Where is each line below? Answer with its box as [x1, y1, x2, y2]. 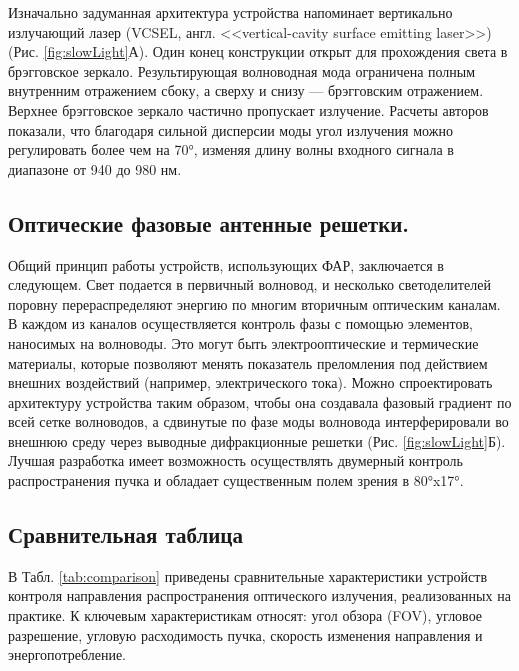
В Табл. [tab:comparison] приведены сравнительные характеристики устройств [8, 565, 487, 586]
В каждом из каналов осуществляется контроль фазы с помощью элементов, [8, 313, 473, 334]
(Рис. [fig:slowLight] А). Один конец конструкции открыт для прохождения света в [8, 41, 508, 62]
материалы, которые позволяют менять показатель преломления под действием [8, 352, 488, 373]
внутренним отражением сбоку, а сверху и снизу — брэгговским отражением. [8, 80, 484, 101]
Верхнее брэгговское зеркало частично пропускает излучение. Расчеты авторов [8, 99, 489, 120]
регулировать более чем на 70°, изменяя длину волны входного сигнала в [8, 139, 454, 160]
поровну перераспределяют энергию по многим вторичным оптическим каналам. [8, 293, 501, 314]
